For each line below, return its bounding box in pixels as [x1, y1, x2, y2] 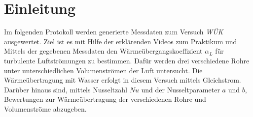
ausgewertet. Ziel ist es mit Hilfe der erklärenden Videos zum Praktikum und [4, 36, 237, 46]
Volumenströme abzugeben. [4, 103, 87, 114]
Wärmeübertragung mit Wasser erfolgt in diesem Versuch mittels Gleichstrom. [4, 75, 241, 85]
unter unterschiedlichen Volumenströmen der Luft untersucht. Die [4, 65, 203, 75]
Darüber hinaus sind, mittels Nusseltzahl [4, 84, 127, 94]
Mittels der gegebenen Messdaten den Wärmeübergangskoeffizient [4, 46, 203, 56]
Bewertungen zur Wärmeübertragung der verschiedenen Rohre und [4, 94, 206, 104]
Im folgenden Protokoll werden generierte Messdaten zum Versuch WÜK [4, 27, 223, 37]
